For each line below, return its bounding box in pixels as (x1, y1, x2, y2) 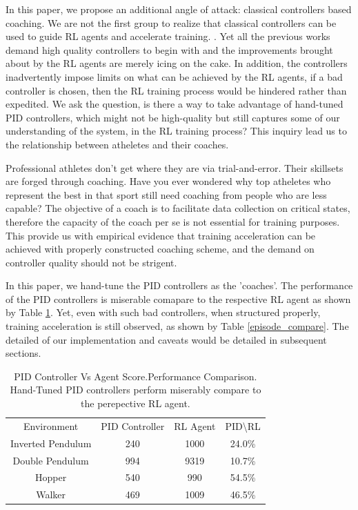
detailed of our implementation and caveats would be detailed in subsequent (6, 332, 327, 346)
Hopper (35, 470, 67, 484)
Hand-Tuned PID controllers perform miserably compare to (10, 382, 261, 397)
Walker (36, 487, 66, 502)
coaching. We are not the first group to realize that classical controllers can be (6, 15, 337, 30)
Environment (23, 418, 79, 433)
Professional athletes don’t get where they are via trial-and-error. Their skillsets (6, 160, 344, 175)
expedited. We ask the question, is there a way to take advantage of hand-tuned (6, 97, 344, 111)
